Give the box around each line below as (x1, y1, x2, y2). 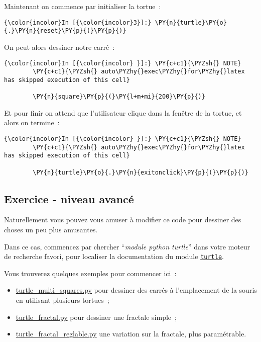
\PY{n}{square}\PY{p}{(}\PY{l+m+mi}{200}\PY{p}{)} (33, 93, 205, 101)
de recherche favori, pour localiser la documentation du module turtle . (4, 251, 224, 262)
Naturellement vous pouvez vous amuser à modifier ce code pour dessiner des (4, 214, 241, 225)
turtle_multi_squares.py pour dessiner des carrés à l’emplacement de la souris (16, 285, 257, 295)
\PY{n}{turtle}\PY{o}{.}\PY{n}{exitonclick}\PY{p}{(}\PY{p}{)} (33, 168, 248, 176)
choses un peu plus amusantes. (4, 224, 98, 235)
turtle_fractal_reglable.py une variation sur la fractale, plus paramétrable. (16, 328, 246, 339)
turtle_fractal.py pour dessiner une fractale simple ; (16, 311, 177, 322)
